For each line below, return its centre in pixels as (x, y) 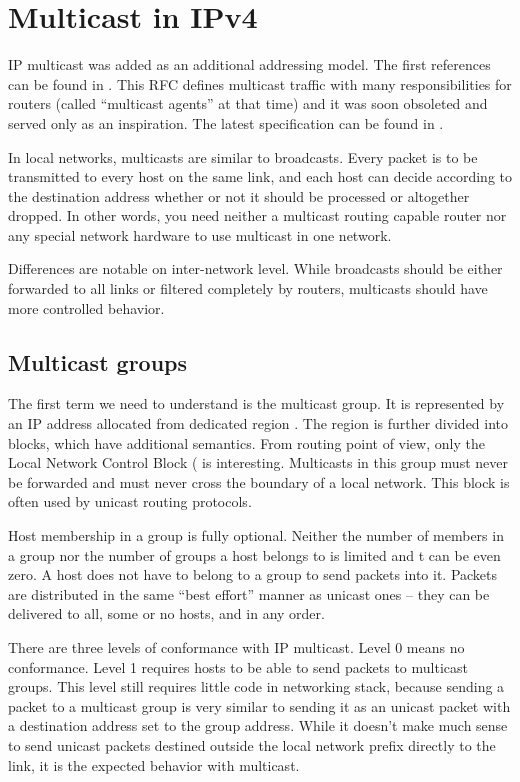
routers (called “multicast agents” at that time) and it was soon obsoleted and (248, 103)
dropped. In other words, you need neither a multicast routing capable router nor (257, 215)
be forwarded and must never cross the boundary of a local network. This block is (259, 481)
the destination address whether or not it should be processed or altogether (239, 195)
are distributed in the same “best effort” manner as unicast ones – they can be (249, 593)
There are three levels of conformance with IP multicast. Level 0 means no (236, 646)
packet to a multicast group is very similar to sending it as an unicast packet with (259, 705)
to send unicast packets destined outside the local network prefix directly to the (252, 744)
